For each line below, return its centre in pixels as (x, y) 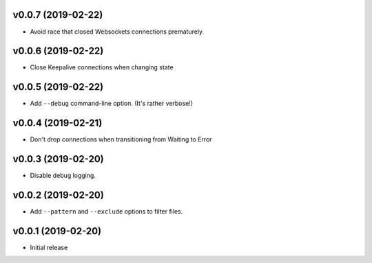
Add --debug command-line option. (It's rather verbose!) (111, 104)
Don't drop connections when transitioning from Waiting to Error (121, 139)
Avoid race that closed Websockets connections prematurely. (117, 32)
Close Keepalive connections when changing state (102, 67)
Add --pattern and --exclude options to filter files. (106, 211)
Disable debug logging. (63, 176)
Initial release (49, 247)
